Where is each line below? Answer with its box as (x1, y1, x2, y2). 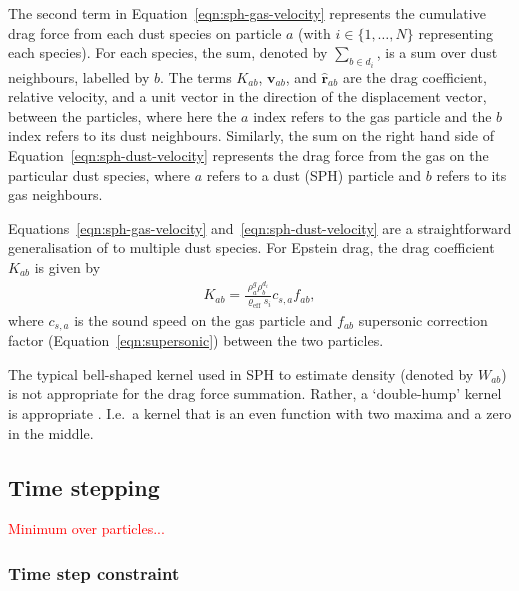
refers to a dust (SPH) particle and (206, 164, 422, 185)
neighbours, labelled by (8, 66, 150, 87)
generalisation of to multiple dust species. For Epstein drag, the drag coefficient (8, 237, 495, 258)
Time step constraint (8, 560, 180, 585)
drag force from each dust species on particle (8, 22, 282, 43)
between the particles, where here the (8, 105, 237, 126)
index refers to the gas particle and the (253, 105, 492, 126)
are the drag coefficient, (342, 66, 487, 87)
